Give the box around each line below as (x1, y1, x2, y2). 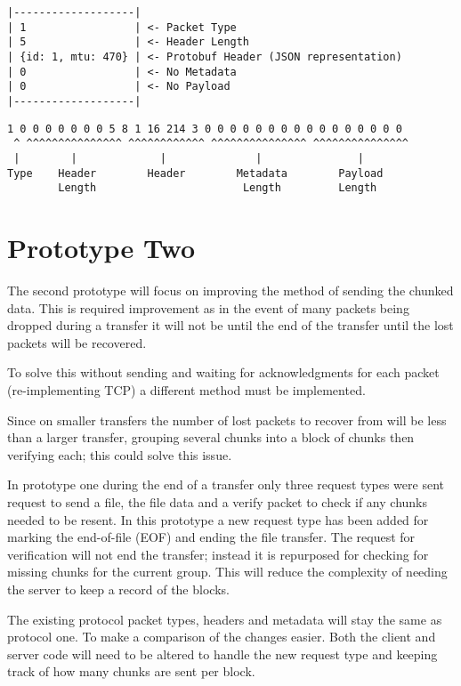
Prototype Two (7, 230, 196, 266)
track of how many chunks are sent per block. (7, 662, 255, 681)
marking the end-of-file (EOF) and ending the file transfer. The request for (7, 528, 416, 546)
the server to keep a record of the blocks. (7, 579, 230, 598)
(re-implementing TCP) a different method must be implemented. (7, 380, 366, 399)
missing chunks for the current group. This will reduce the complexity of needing (7, 562, 448, 581)
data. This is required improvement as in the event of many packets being (7, 298, 409, 317)
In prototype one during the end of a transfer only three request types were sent (7, 475, 444, 494)
